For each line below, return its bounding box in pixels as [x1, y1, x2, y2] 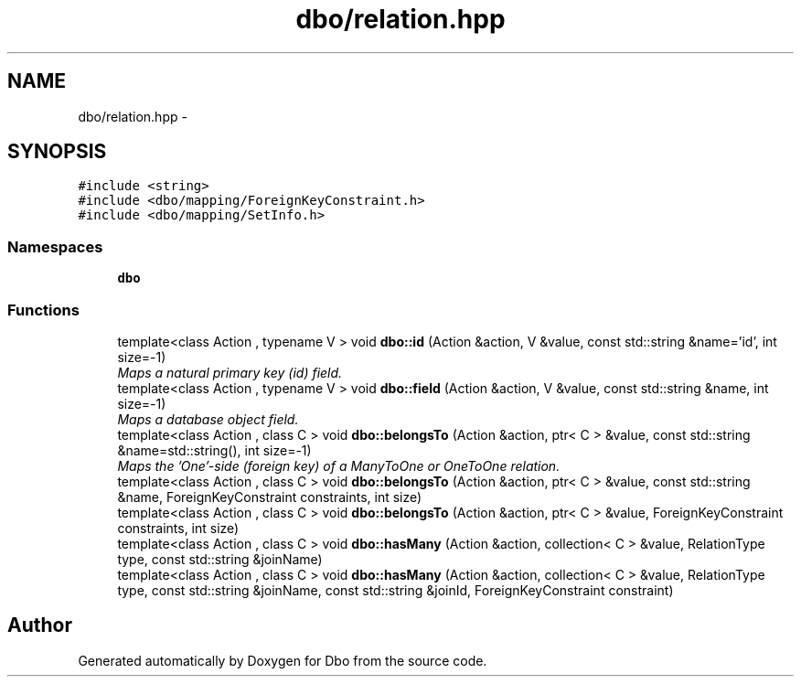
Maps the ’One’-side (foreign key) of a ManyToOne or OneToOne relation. [117, 457, 561, 474]
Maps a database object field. [117, 411, 299, 427]
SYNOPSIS [7, 140, 107, 164]
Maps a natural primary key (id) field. [117, 364, 343, 380]
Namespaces [7, 237, 103, 256]
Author [7, 614, 72, 637]
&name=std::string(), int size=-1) [117, 442, 312, 458]
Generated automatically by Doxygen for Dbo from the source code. [78, 652, 487, 668]
